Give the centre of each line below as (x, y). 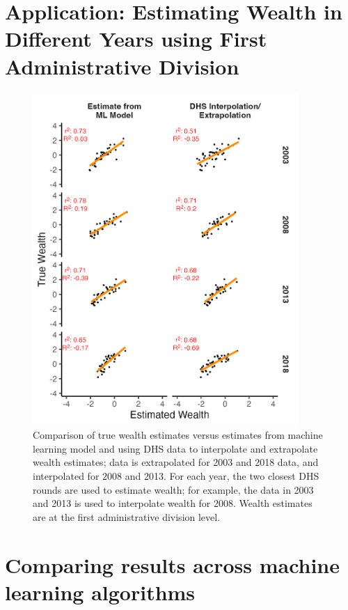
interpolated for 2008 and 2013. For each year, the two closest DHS (176, 475)
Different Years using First (136, 39)
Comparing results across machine (173, 564)
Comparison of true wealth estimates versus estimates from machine (178, 435)
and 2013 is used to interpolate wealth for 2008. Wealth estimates (173, 503)
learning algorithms (100, 592)
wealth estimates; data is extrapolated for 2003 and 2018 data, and (176, 462)
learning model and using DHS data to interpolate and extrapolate (175, 448)
